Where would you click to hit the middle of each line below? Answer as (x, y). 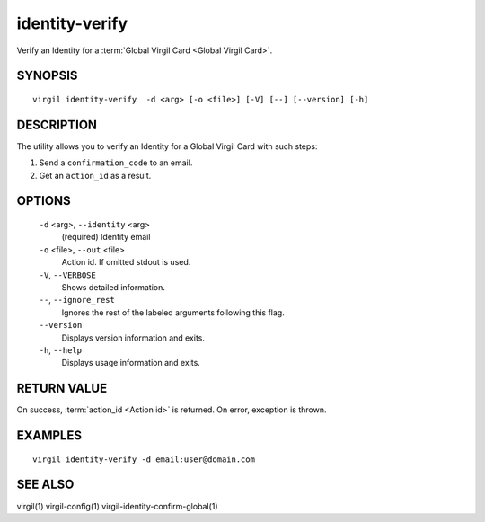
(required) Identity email (106, 237)
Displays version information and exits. (133, 338)
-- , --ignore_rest (77, 300)
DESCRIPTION (57, 124)
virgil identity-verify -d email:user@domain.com (144, 459)
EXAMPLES (49, 436)
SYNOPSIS (47, 76)
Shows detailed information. (113, 287)
